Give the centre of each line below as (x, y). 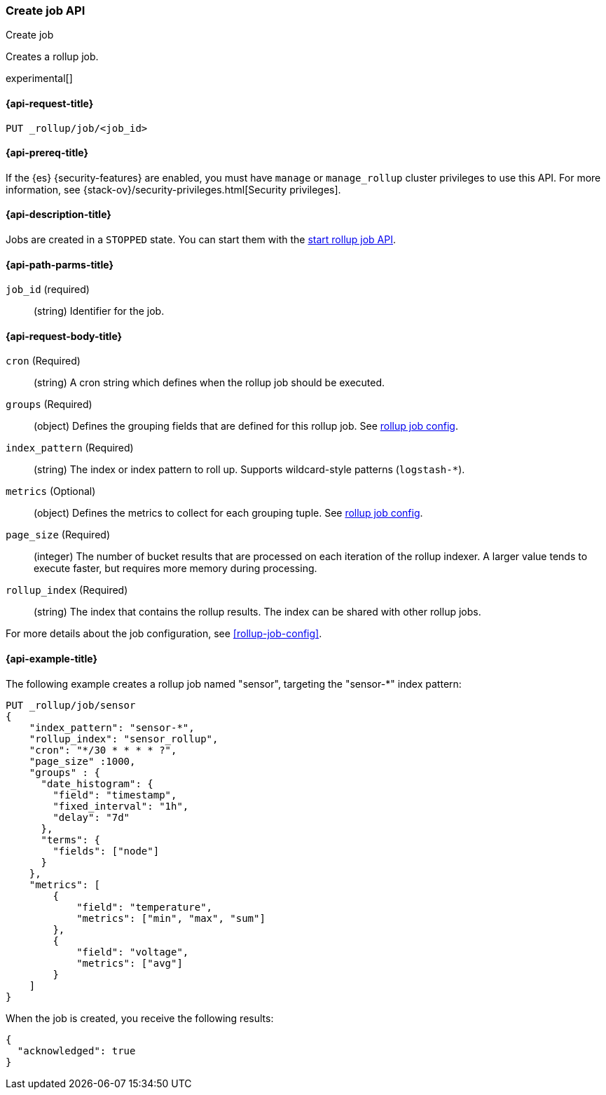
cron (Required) (43, 361)
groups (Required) (49, 404)
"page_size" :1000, (82, 761)
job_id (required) (48, 290)
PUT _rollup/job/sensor (71, 705)
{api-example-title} (52, 659)
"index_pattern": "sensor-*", (112, 727)
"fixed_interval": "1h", (121, 806)
